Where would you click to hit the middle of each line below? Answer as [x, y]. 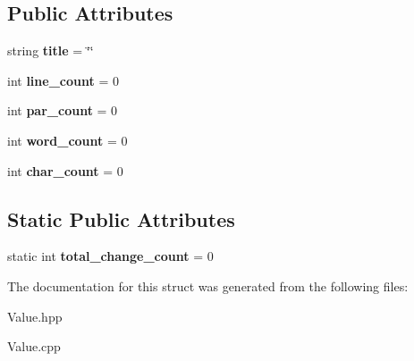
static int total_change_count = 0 [110, 256]
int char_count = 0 [65, 170]
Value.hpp [35, 316]
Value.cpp [34, 346]
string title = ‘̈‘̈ [51, 50]
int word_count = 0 [68, 140]
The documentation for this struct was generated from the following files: [208, 285]
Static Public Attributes [121, 218]
